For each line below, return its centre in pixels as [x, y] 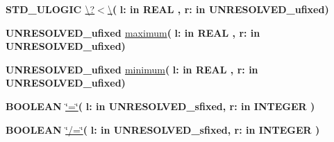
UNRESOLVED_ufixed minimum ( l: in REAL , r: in [132, 69]
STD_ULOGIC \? [50, 9]
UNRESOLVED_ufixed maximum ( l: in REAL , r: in [133, 32]
